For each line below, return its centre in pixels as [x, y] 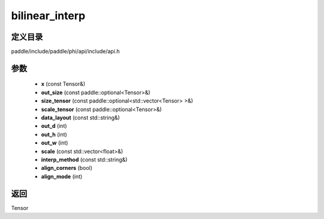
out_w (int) [55, 143]
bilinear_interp [48, 16]
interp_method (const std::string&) [84, 160]
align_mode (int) [62, 176]
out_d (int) [54, 126]
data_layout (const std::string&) [80, 118]
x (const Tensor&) [63, 84]
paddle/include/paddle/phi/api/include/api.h [65, 52]
